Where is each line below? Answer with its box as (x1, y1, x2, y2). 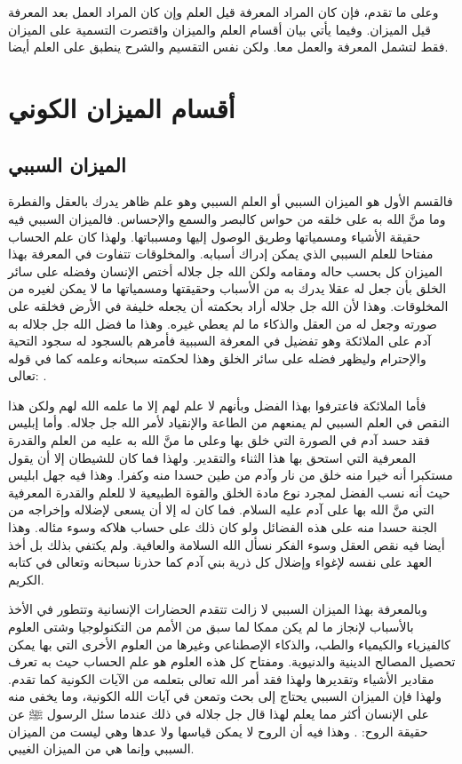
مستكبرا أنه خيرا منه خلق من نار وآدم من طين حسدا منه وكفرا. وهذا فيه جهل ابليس (8, 466, 453, 484)
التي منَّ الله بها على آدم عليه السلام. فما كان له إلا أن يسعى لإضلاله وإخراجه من (8, 500, 434, 519)
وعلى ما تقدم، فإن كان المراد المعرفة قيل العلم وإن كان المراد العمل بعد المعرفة (8, 3, 439, 20)
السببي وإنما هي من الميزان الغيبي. (8, 739, 195, 758)
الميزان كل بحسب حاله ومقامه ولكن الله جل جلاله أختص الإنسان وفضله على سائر (8, 261, 443, 280)
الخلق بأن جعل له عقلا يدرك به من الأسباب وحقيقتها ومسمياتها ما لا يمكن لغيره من (8, 279, 447, 298)
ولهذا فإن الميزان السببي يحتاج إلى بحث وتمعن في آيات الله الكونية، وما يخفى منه (8, 687, 442, 705)
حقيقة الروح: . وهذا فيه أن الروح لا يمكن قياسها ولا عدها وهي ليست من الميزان (8, 721, 428, 740)
